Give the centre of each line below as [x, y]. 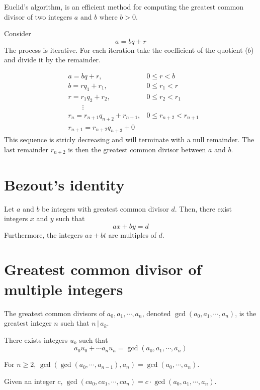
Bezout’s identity [64, 184]
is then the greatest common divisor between [137, 149]
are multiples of [132, 234]
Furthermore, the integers [44, 234]
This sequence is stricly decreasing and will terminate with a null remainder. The [129, 139]
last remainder [26, 149]
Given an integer [30, 381]
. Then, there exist [203, 208]
